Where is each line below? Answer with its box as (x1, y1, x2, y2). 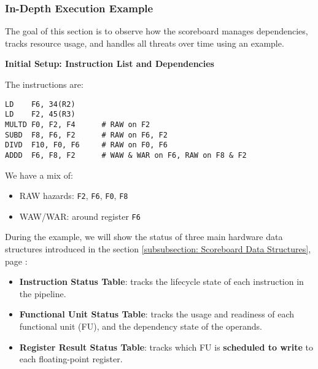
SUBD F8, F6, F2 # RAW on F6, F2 (5, 130, 168, 139)
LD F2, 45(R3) (5, 110, 76, 119)
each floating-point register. (19, 352, 123, 365)
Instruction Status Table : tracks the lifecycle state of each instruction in (19, 275, 304, 288)
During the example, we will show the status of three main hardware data (5, 230, 283, 243)
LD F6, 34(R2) (5, 99, 76, 109)
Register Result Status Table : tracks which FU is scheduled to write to (19, 340, 313, 353)
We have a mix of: (5, 168, 73, 181)
